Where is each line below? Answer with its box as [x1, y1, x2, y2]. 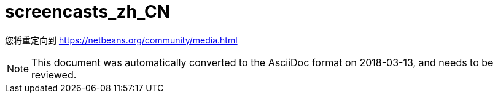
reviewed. [31, 68, 77, 81]
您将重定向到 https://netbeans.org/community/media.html [5, 34, 238, 45]
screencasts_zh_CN [5, 1, 171, 22]
